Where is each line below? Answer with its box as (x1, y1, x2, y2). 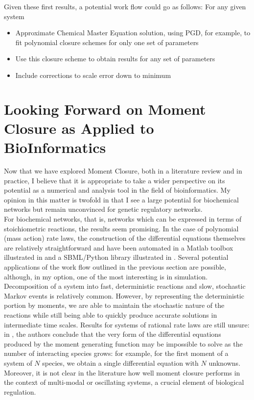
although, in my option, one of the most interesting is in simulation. (4, 271, 208, 281)
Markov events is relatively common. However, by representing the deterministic (4, 290, 244, 300)
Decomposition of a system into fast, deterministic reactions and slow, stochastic (4, 281, 246, 291)
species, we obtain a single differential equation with (42, 357, 199, 368)
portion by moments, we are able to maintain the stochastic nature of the (4, 300, 225, 310)
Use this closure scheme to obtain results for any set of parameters (15, 53, 215, 64)
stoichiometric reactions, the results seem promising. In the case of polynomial (4, 223, 239, 233)
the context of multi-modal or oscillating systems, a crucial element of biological (4, 377, 244, 387)
